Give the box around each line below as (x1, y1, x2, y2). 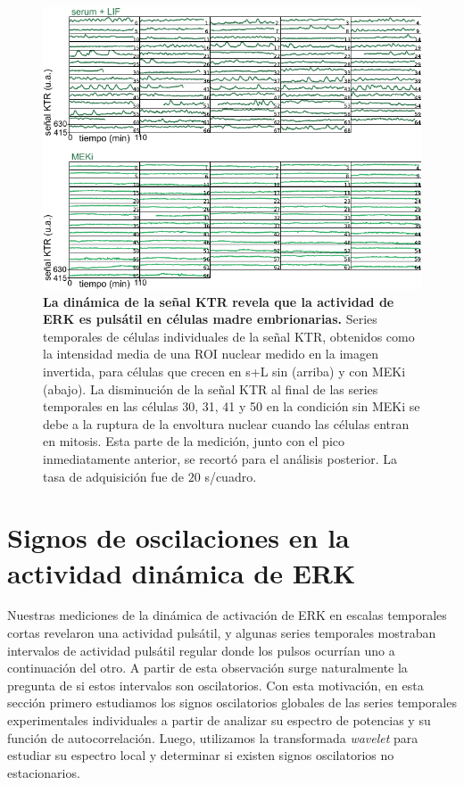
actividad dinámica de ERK (7, 554, 356, 591)
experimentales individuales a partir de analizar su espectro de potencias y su (7, 711, 431, 729)
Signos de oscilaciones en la (7, 519, 350, 556)
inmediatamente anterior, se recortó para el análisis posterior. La (43, 449, 398, 467)
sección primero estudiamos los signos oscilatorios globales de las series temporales (7, 693, 457, 712)
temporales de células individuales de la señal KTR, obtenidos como (43, 326, 415, 345)
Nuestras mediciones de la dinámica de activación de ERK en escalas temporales (7, 606, 447, 624)
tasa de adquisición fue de (43, 467, 185, 485)
